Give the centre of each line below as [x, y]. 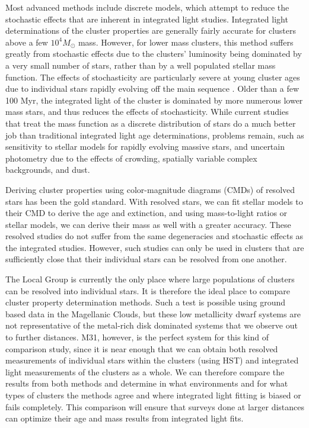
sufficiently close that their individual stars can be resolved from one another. [146, 259]
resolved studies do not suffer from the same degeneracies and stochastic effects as [154, 236]
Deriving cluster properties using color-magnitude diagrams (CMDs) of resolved [150, 189]
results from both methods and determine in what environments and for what [147, 383]
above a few [27, 42]
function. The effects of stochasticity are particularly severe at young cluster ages [153, 77]
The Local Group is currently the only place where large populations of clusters [150, 279]
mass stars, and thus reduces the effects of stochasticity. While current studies [147, 112]
